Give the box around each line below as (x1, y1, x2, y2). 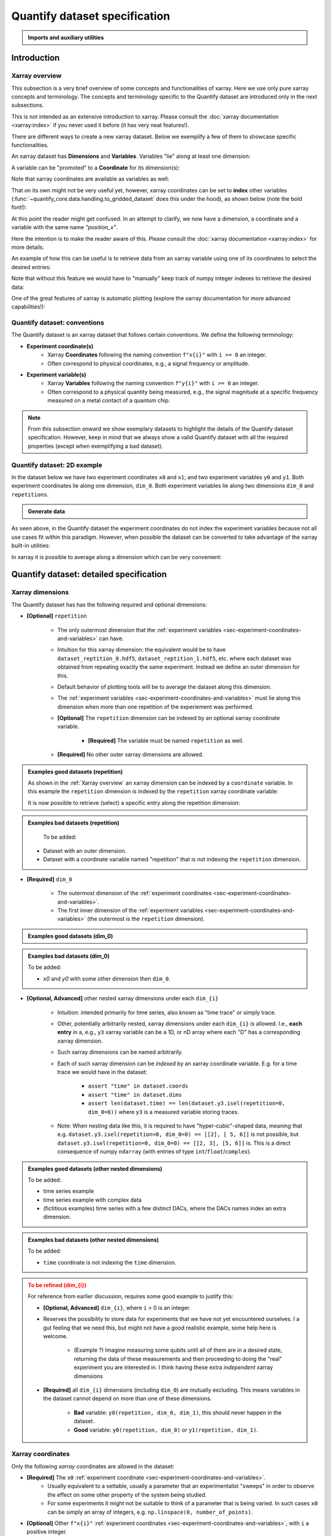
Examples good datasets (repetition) (28, 768, 123, 775)
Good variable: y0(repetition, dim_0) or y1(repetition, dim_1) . (74, 1426, 259, 1433)
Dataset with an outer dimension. (43, 847, 127, 854)
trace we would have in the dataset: (57, 1068, 148, 1075)
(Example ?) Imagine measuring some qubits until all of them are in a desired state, (74, 1346, 283, 1354)
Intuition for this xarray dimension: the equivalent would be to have (57, 646, 226, 654)
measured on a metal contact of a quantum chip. (47, 397, 170, 404)
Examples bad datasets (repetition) (28, 819, 120, 826)
